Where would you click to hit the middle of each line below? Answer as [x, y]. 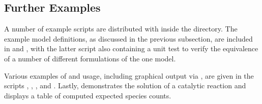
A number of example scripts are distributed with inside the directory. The [121, 29]
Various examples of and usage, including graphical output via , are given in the [129, 75]
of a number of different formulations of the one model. [90, 58]
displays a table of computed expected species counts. [88, 95]
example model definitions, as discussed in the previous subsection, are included [128, 38]
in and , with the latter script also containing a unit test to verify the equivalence [131, 48]
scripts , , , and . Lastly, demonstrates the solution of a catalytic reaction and [125, 85]
